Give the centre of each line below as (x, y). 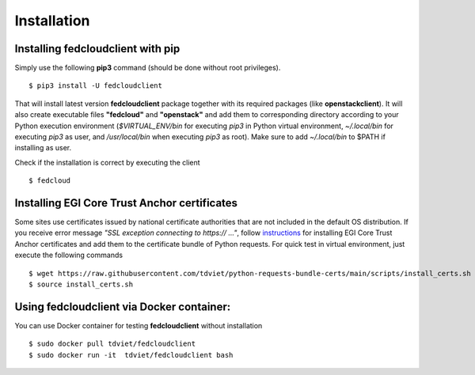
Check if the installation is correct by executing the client (108, 162)
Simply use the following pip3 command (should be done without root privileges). (148, 68)
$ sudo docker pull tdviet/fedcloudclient (112, 344)
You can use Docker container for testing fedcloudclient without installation (139, 325)
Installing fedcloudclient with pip (97, 49)
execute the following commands (68, 255)
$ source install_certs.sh (81, 284)
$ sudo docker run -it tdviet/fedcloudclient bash (131, 355)
